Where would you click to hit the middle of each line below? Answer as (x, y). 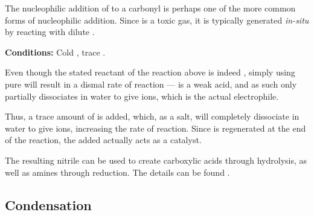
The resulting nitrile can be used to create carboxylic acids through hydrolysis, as (156, 160)
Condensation (48, 204)
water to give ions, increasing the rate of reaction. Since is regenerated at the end (155, 128)
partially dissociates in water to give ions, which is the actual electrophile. (142, 96)
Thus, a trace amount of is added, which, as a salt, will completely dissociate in (152, 116)
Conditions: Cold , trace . (55, 52)
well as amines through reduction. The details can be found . (117, 172)
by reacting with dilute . (50, 32)
